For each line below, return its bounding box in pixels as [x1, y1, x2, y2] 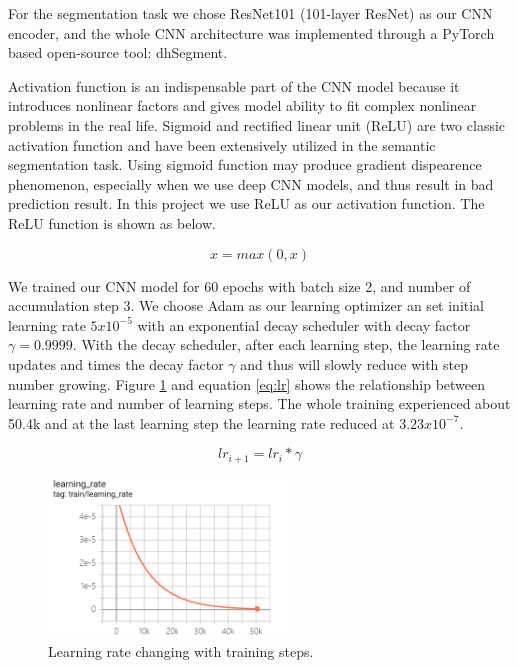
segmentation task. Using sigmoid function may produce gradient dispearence [8, 154, 482, 175]
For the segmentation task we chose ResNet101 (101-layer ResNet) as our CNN [8, 3, 493, 23]
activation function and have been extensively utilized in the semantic [8, 134, 436, 155]
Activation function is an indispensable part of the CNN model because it [8, 75, 460, 96]
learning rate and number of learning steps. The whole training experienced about [8, 393, 511, 414]
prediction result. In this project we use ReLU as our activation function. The [8, 193, 485, 214]
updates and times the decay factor [8, 353, 224, 374]
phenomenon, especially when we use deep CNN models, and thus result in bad [8, 173, 494, 194]
